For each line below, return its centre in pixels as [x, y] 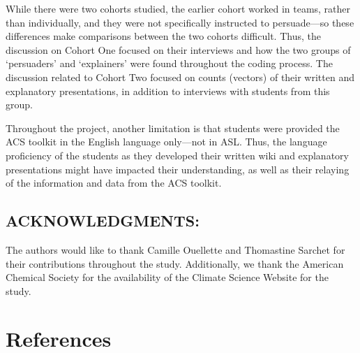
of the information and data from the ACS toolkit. [114, 183]
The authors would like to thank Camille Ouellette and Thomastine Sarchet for [175, 249]
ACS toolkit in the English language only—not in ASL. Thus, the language [166, 142]
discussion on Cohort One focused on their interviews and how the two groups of [178, 49]
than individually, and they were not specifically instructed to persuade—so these [180, 22]
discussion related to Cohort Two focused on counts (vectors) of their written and [180, 77]
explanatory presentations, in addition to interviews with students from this [168, 91]
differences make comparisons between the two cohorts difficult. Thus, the [163, 36]
